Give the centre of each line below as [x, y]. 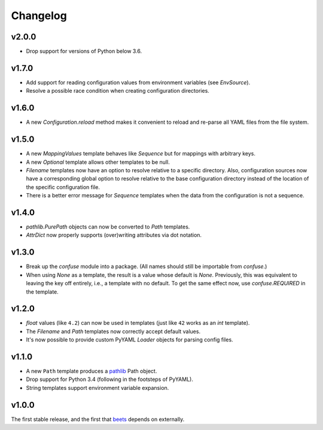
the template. [42, 292]
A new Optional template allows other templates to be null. [98, 162]
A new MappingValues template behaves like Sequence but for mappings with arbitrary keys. [141, 154]
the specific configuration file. [63, 187]
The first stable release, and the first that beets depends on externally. [98, 419]
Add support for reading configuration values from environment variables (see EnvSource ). [138, 82]
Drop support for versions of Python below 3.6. [84, 51]
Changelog [39, 16]
